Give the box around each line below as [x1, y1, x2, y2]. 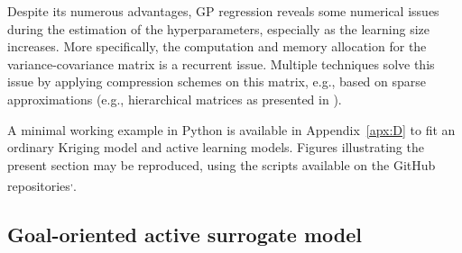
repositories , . [7, 174, 78, 194]
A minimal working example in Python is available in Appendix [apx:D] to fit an [7, 120, 456, 139]
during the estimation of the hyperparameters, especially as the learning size [7, 19, 430, 38]
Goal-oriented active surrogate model [7, 220, 363, 248]
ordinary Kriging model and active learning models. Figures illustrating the [7, 138, 424, 157]
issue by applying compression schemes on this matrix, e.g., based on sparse [7, 72, 427, 91]
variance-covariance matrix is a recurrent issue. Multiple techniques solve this [7, 54, 435, 73]
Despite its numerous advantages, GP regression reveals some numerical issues [7, 2, 439, 20]
